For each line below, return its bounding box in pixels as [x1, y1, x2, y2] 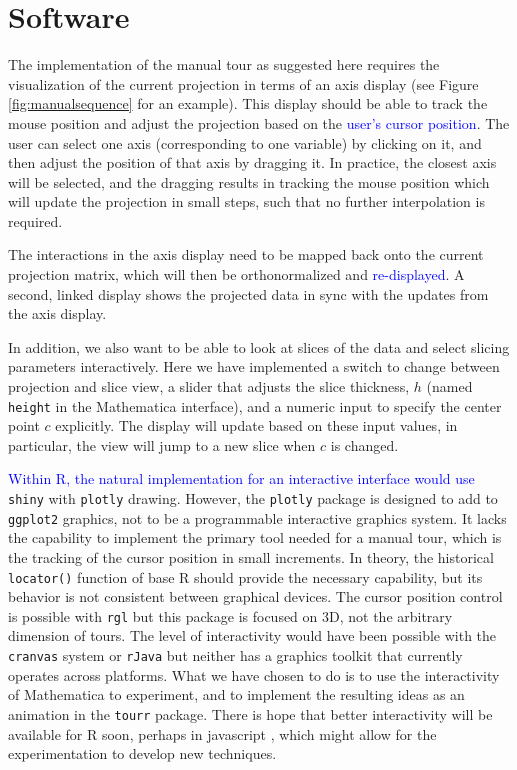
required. [8, 210, 63, 231]
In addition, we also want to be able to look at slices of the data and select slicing [8, 336, 510, 357]
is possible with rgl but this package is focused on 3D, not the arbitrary [8, 605, 453, 626]
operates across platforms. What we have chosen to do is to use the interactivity [8, 664, 500, 685]
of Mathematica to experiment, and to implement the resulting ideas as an [8, 684, 465, 705]
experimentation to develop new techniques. [8, 743, 277, 764]
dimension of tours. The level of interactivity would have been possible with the [8, 625, 497, 646]
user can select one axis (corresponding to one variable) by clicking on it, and [8, 132, 482, 153]
